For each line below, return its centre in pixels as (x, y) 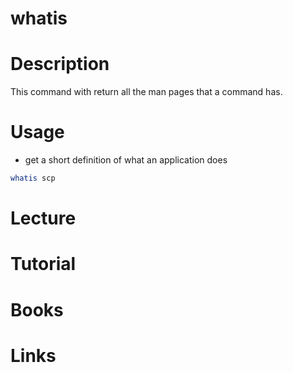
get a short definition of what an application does (126, 160)
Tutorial (43, 264)
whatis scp (33, 178)
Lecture (43, 218)
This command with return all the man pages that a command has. (146, 92)
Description (60, 64)
